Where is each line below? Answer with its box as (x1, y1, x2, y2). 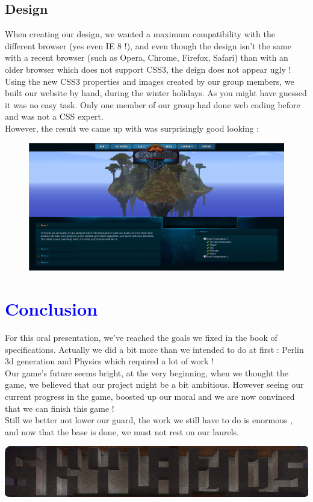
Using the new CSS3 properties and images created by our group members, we (5, 75, 294, 87)
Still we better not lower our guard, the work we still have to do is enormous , (5, 414, 293, 426)
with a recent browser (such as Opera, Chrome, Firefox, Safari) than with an (5, 51, 288, 64)
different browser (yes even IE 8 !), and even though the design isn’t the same (5, 39, 291, 52)
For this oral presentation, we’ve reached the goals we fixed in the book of (5, 331, 277, 344)
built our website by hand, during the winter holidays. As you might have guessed (5, 87, 307, 99)
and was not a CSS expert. (5, 110, 104, 123)
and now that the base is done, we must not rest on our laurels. (5, 425, 239, 438)
